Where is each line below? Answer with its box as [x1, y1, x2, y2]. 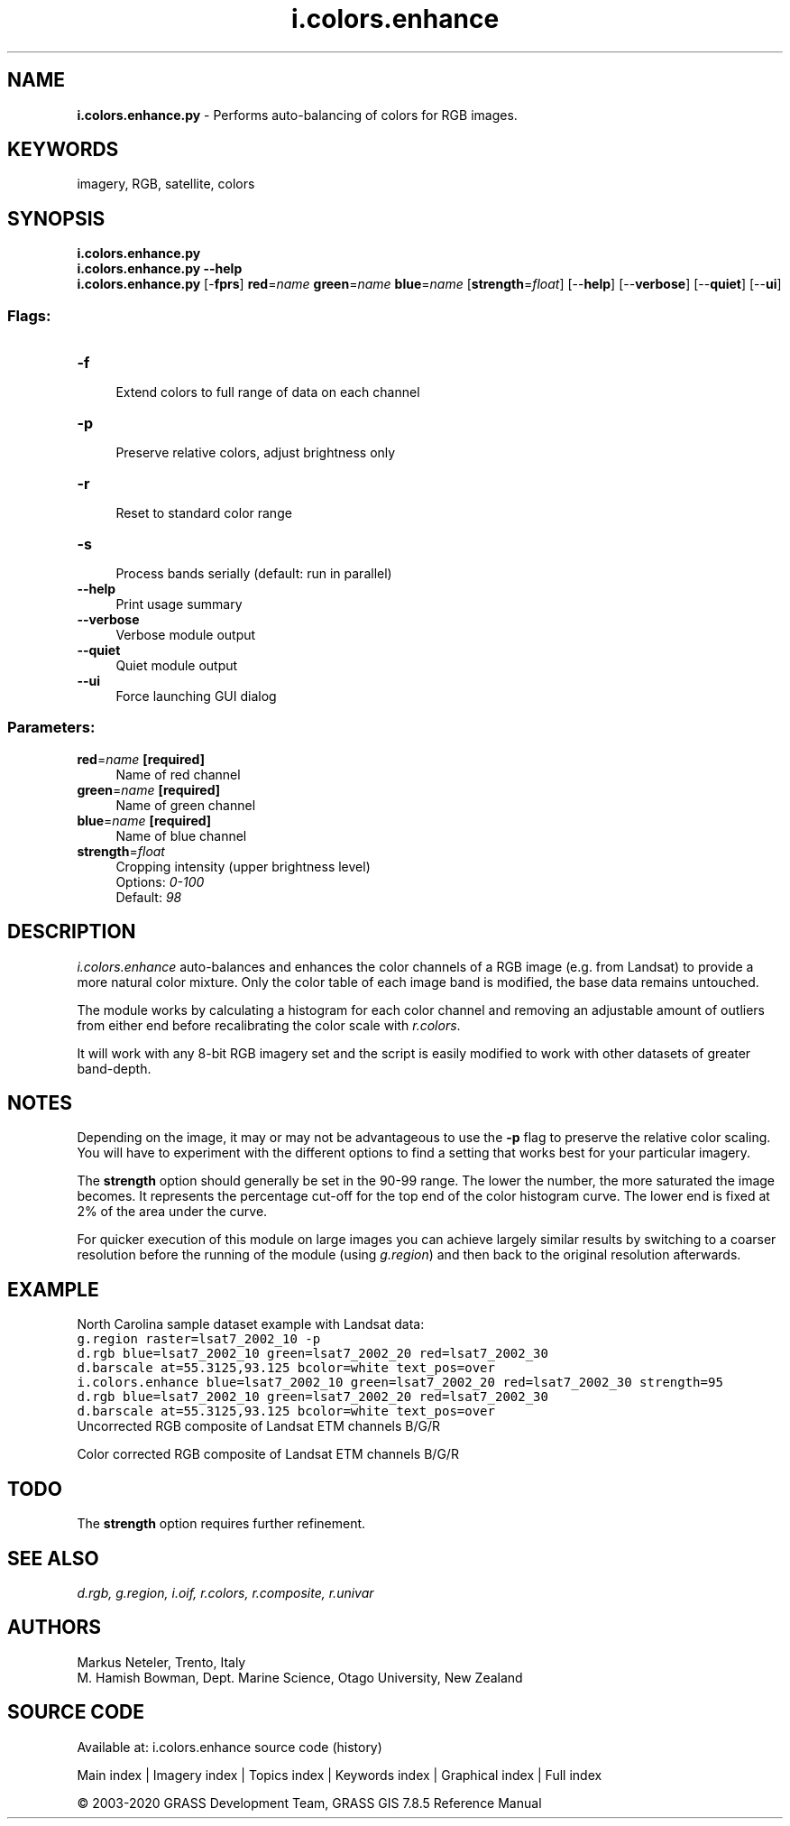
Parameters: [7, 718, 96, 737]
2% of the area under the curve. [77, 1203, 268, 1220]
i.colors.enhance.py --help [77, 261, 243, 277]
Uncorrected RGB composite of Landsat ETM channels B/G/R [77, 1418, 440, 1434]
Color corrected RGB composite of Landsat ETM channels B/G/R [77, 1446, 459, 1462]
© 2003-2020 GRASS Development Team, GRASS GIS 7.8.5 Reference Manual [77, 1794, 542, 1811]
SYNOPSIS [7, 207, 106, 230]
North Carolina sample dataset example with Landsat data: [77, 1316, 425, 1333]
